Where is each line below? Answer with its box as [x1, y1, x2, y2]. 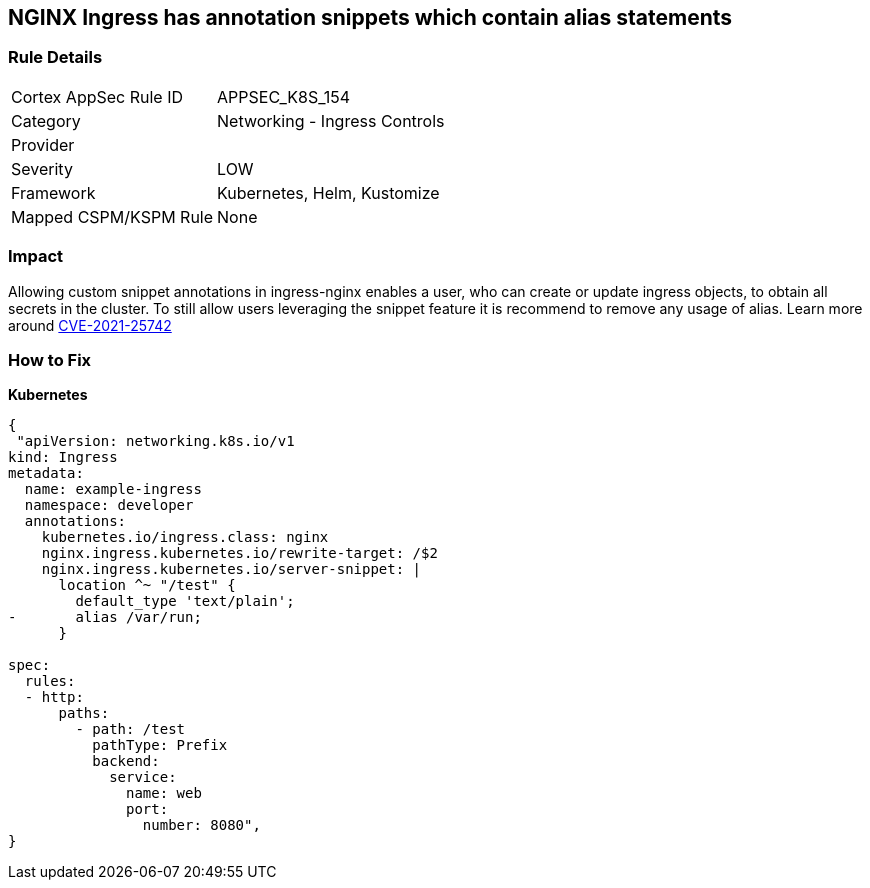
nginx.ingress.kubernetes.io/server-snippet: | [41, 561, 422, 578]
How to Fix [8, 349, 92, 370]
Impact [8, 246, 64, 267]
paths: [58, 705, 110, 722]
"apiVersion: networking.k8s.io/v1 [16, 433, 295, 450]
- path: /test [75, 721, 186, 738]
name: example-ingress [24, 481, 202, 498]
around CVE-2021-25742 [8, 316, 172, 334]
